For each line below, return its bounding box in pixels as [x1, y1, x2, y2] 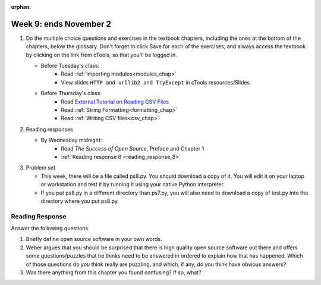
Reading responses [26, 126, 74, 133]
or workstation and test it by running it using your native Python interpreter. [40, 181, 225, 188]
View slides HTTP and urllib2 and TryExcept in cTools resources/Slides [61, 79, 250, 86]
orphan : [11, 4, 32, 10]
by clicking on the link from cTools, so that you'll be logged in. [26, 51, 178, 58]
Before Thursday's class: [40, 90, 102, 97]
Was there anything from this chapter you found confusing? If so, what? [26, 269, 202, 276]
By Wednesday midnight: [40, 137, 102, 144]
